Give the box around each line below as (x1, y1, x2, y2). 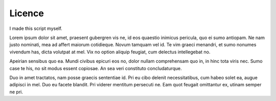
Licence (9, 8, 44, 19)
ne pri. (9, 89, 23, 95)
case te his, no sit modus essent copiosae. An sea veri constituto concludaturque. (9, 65, 182, 71)
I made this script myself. (9, 25, 62, 31)
